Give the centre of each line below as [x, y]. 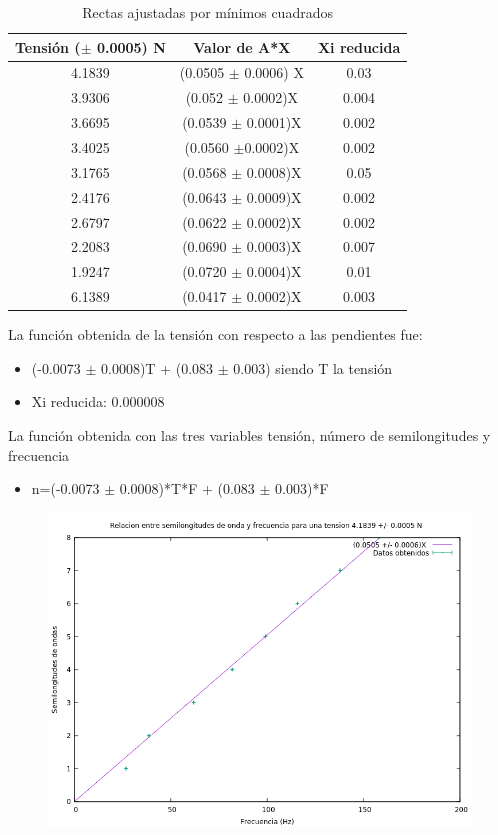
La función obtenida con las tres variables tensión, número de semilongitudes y [249, 434]
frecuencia [39, 454]
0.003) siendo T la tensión [313, 367]
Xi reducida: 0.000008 [98, 401]
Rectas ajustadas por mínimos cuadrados [207, 12]
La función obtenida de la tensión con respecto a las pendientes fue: [215, 334]
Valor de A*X [242, 46]
